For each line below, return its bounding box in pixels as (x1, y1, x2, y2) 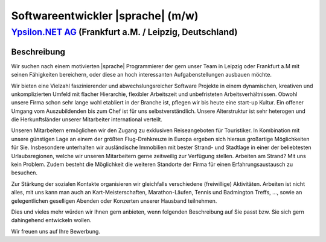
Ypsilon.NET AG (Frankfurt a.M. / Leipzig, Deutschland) (11, 27, 238, 37)
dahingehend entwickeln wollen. (11, 217, 92, 224)
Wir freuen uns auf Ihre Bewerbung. (11, 228, 101, 235)
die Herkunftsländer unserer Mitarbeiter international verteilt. (11, 116, 163, 123)
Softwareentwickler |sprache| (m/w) (11, 9, 199, 22)
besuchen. (11, 169, 38, 176)
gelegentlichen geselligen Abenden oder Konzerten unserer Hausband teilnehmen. (11, 197, 217, 205)
